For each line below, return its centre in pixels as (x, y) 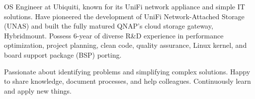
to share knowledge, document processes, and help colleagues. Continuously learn (127, 81)
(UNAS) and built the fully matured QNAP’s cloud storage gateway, (109, 26)
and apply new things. (38, 90)
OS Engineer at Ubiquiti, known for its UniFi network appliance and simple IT (125, 6)
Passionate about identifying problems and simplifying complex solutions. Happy (127, 71)
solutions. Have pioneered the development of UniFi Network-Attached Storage (124, 16)
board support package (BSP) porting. (63, 54)
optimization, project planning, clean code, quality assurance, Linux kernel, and (126, 45)
